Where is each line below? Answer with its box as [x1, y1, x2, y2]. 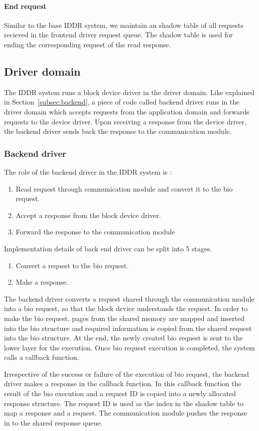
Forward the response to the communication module [15, 226, 175, 237]
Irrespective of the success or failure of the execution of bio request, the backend [4, 368, 249, 379]
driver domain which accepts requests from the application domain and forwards [4, 106, 250, 116]
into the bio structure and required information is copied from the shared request [4, 323, 252, 333]
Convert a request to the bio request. [15, 260, 129, 270]
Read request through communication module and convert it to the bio [15, 183, 233, 194]
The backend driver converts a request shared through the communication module [4, 293, 255, 304]
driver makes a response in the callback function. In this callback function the [4, 378, 242, 389]
